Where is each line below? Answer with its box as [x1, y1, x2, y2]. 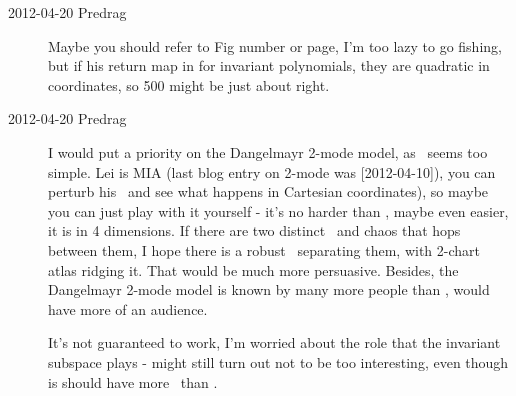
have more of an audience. [48, 298, 208, 319]
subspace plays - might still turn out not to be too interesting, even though [48, 351, 509, 372]
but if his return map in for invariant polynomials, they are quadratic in [48, 55, 490, 76]
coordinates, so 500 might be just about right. [48, 74, 330, 95]
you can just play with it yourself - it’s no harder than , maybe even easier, [48, 200, 509, 221]
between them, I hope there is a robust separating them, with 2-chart [48, 239, 481, 260]
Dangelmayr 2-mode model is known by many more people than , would [48, 279, 490, 300]
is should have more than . [48, 371, 218, 392]
